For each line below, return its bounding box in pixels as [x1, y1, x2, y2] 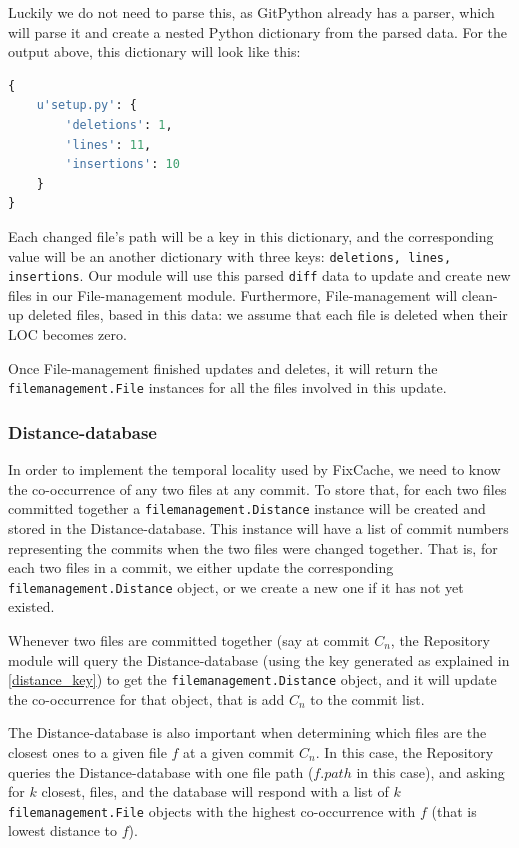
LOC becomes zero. [8, 324, 127, 345]
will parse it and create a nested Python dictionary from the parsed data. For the [8, 21, 508, 42]
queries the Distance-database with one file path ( [8, 761, 314, 782]
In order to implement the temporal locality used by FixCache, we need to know [8, 459, 501, 480]
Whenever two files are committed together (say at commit [8, 629, 370, 650]
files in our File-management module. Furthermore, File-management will [8, 284, 458, 305]
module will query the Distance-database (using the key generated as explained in [8, 649, 510, 670]
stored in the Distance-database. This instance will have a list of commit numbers [8, 517, 509, 538]
